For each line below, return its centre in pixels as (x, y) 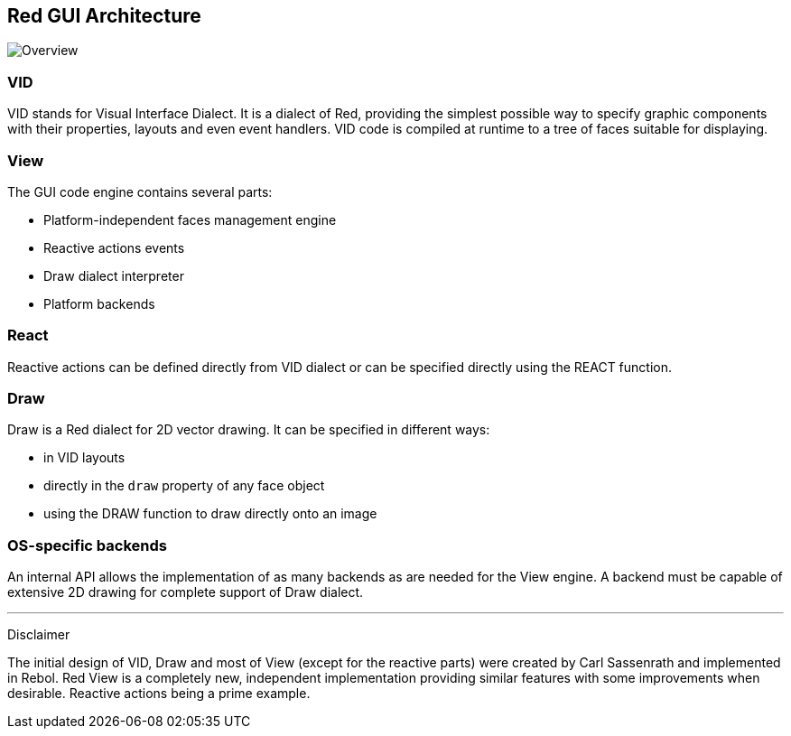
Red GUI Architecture (104, 16)
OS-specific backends (87, 545)
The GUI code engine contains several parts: (140, 191)
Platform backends (99, 303)
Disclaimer (39, 635)
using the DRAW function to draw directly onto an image (210, 514)
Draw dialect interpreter (114, 275)
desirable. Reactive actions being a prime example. (159, 694)
